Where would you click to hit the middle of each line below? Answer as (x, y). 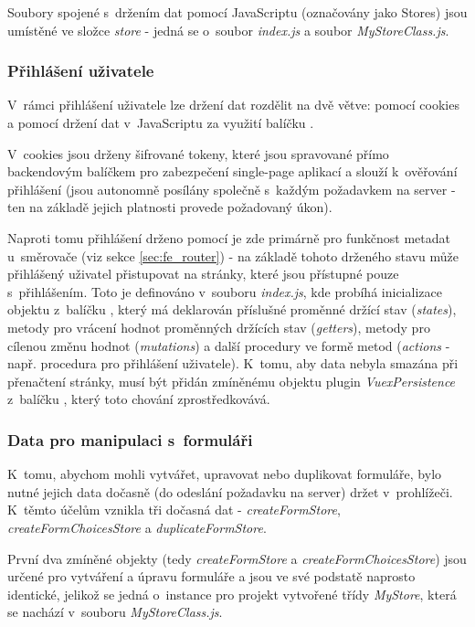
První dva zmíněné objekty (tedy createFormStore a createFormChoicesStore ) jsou (237, 558)
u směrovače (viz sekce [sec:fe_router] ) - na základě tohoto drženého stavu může (233, 255)
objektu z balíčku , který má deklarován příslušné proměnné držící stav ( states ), (232, 309)
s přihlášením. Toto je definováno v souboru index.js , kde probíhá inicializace (225, 291)
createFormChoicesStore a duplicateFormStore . (137, 527)
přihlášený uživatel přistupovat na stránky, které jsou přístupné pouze (203, 274)
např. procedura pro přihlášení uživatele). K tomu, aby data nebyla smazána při (233, 363)
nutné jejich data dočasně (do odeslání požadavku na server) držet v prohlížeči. (230, 491)
